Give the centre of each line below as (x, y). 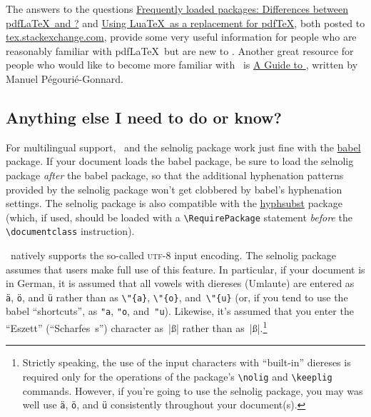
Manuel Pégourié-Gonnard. (65, 78)
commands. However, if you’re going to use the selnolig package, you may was (193, 390)
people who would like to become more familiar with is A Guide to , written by (182, 65)
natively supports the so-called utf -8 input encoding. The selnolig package (173, 255)
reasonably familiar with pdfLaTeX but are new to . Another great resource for (180, 50)
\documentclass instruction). (70, 231)
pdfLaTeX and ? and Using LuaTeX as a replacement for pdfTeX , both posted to (185, 22)
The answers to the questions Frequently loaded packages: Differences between (177, 9)
